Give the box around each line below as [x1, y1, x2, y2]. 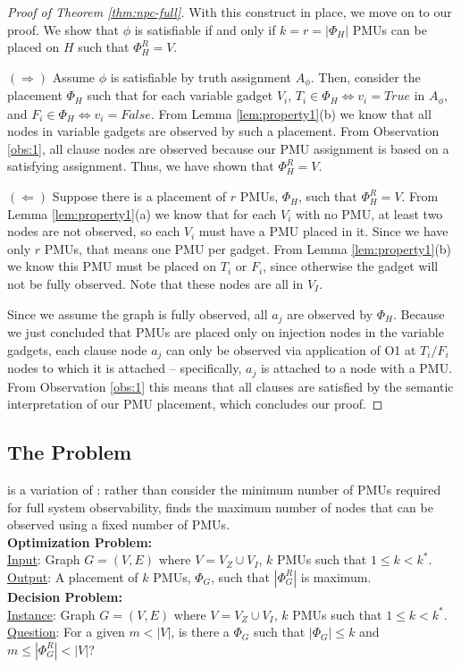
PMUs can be [352, 20, 427, 38]
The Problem [7, 438, 132, 466]
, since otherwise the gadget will [263, 257, 439, 275]
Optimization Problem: [7, 532, 153, 551]
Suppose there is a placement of [52, 187, 227, 206]
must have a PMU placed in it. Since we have [198, 222, 448, 241]
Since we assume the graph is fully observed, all [7, 304, 268, 323]
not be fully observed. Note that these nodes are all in [7, 275, 304, 293]
